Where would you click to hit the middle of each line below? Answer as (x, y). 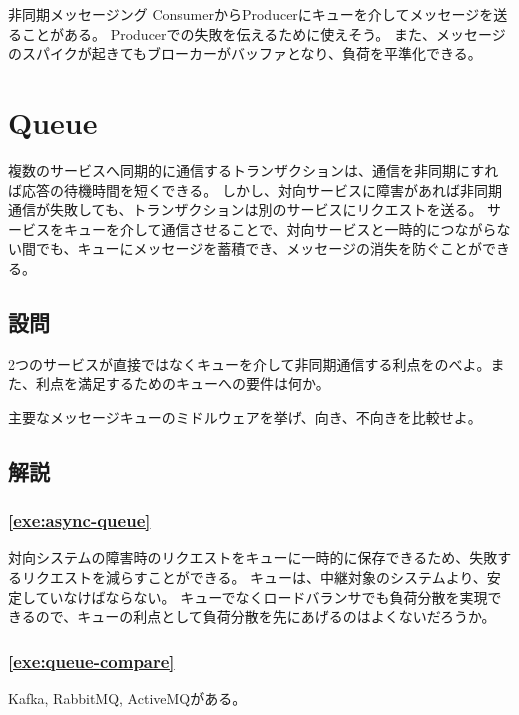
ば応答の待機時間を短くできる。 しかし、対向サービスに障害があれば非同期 (255, 189)
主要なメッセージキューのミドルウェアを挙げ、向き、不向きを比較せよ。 (245, 416)
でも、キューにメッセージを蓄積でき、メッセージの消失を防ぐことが (259, 248)
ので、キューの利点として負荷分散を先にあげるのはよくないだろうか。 (265, 616)
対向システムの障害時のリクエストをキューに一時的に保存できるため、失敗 (253, 557)
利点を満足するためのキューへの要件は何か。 (182, 383)
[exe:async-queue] (79, 520)
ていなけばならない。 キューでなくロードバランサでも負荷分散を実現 (261, 596)
